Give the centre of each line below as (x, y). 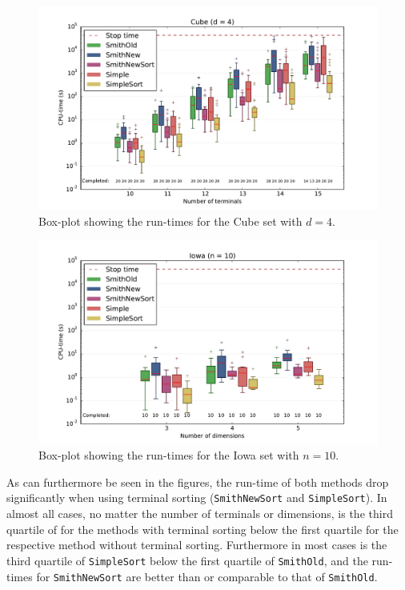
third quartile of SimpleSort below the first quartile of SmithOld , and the (187, 560)
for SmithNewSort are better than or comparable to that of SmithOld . (207, 576)
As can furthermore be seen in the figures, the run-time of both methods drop (198, 482)
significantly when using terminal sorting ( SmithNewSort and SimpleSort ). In (197, 498)
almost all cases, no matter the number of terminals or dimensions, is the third (200, 514)
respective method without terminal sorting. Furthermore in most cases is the (197, 545)
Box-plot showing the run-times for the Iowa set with (169, 455)
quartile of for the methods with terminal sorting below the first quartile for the (202, 529)
